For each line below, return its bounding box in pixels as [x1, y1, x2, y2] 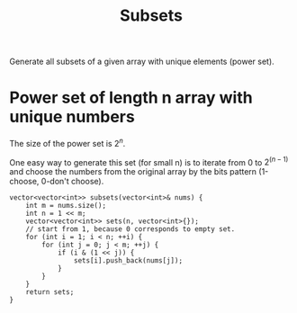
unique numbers [9, 107, 135, 127]
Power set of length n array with [9, 87, 254, 108]
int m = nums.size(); [25, 201, 106, 210]
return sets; [25, 288, 75, 297]
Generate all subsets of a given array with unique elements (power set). [9, 56, 274, 67]
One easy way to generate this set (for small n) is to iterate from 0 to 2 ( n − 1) [9, 155, 289, 167]
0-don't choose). [40, 176, 104, 187]
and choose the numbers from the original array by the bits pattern [9, 166, 257, 177]
